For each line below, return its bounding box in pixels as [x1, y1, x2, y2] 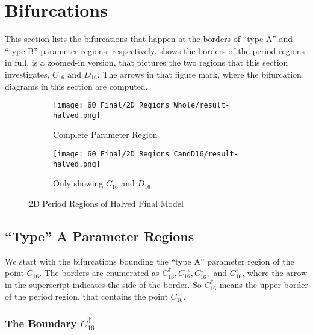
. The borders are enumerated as [39, 266, 160, 279]
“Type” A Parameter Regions [5, 226, 194, 245]
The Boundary [5, 316, 77, 330]
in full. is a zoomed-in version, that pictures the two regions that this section [5, 56, 288, 69]
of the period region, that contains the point [5, 290, 168, 303]
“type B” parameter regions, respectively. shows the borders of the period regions [5, 44, 305, 57]
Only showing [53, 177, 104, 189]
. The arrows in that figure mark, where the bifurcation [97, 67, 302, 80]
